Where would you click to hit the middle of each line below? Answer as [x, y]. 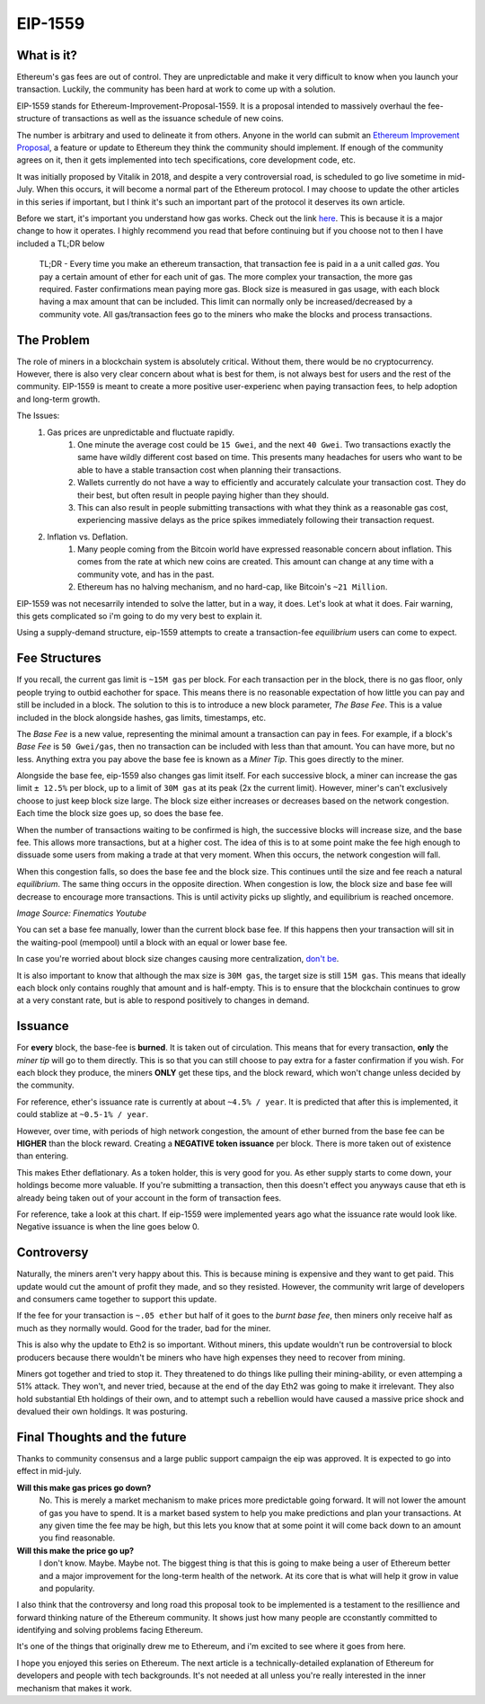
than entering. [43, 1156]
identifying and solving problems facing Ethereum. [110, 1630]
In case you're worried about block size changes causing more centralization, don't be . [178, 959]
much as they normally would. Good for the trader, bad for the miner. [144, 1328]
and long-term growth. [58, 399]
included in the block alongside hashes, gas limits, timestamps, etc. [141, 717]
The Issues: [38, 416]
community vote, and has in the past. [146, 574]
